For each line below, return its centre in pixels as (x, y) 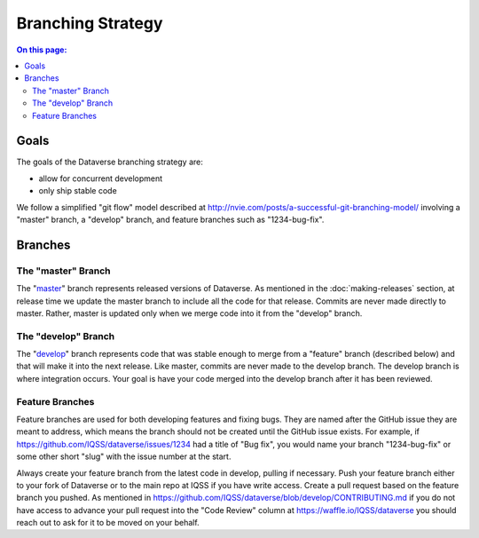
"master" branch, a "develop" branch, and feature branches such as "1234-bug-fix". (170, 219)
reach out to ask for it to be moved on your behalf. (108, 523)
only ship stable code (78, 191)
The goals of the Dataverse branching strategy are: (110, 162)
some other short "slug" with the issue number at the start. (124, 456)
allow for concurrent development (101, 178)
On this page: (42, 50)
